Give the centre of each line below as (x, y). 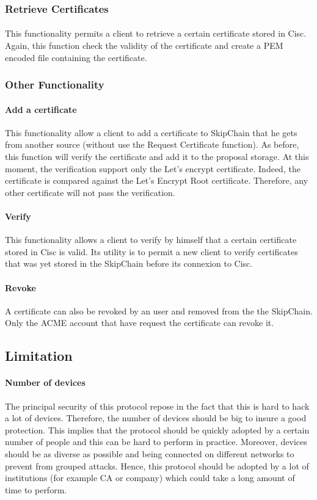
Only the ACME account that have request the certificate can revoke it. (140, 323)
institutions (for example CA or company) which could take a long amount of (150, 478)
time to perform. (36, 489)
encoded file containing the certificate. (76, 57)
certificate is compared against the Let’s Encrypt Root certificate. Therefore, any (157, 180)
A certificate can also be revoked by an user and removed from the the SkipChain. (159, 310)
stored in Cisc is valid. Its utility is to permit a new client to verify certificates (151, 251)
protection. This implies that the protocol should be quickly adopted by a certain (157, 429)
